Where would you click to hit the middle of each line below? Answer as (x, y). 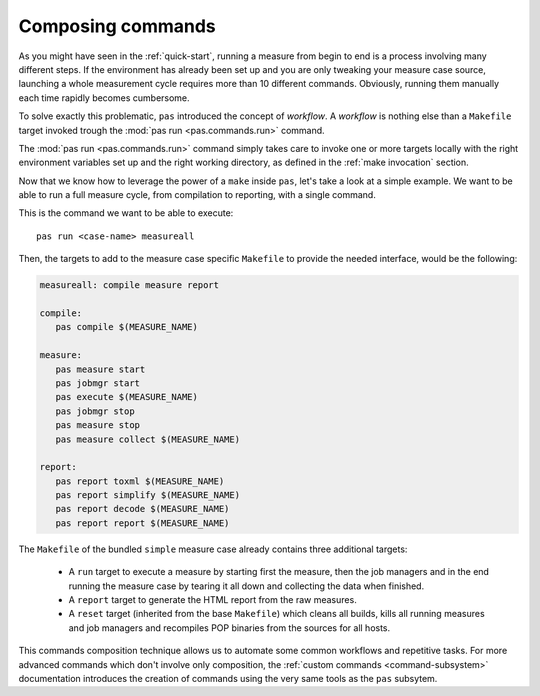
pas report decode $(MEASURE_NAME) (142, 509)
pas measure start (100, 369)
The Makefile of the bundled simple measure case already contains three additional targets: (213, 549)
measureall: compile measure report (129, 285)
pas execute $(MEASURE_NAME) (127, 397)
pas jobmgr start (97, 383)
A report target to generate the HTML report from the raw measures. (212, 600)
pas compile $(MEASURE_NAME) (127, 327)
